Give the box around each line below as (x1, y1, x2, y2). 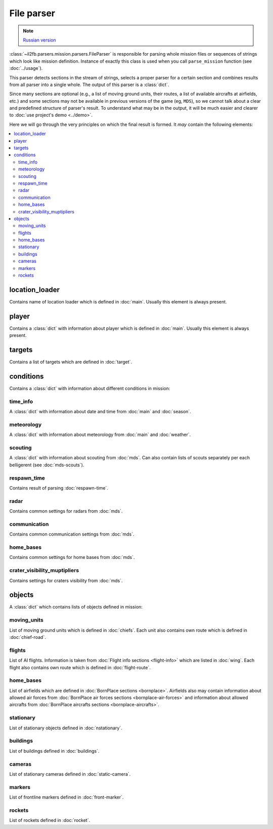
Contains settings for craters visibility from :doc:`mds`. (9, 577, 123, 584)
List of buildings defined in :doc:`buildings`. (9, 748, 100, 754)
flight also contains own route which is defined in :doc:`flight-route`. (9, 664, 151, 670)
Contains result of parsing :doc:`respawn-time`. (9, 485, 109, 491)
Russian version (23, 37, 57, 43)
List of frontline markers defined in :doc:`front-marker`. (9, 794, 124, 800)
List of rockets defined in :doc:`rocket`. (9, 817, 90, 823)
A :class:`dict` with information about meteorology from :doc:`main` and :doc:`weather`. (9, 431, 191, 438)
